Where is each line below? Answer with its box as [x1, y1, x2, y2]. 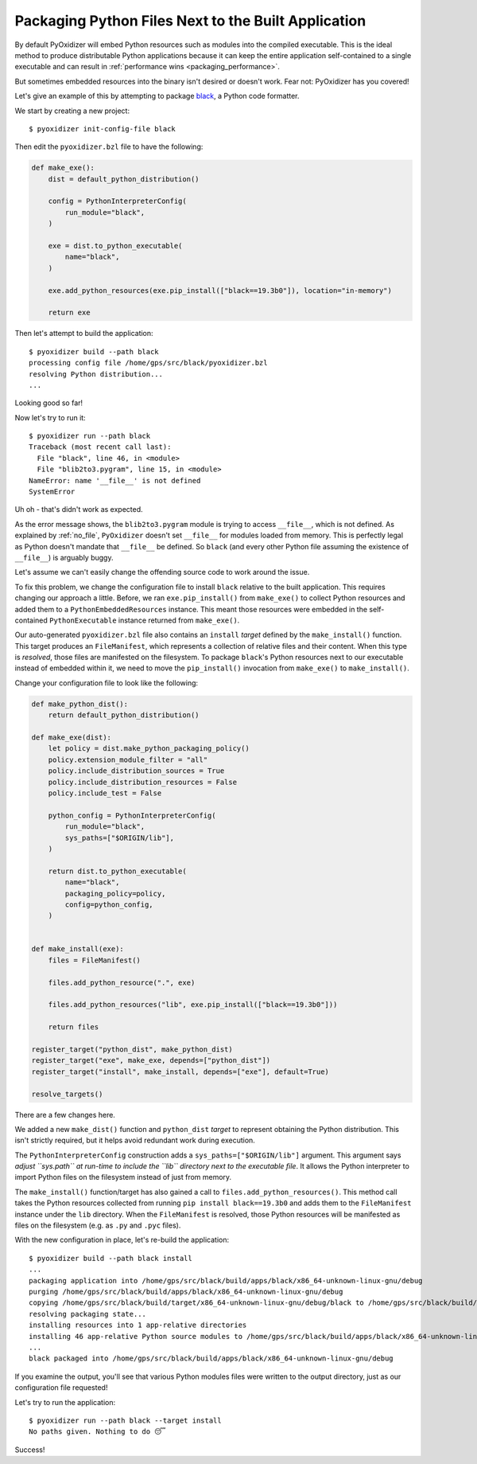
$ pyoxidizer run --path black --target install [29, 1415, 222, 1425]
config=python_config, [64, 900, 154, 909]
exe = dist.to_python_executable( [48, 241, 183, 250]
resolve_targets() [31, 1089, 103, 1099]
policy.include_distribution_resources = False [48, 777, 238, 787]
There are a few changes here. [14, 1110, 115, 1119]
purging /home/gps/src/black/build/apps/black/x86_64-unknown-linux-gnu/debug [29, 1286, 343, 1296]
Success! [14, 1445, 45, 1454]
